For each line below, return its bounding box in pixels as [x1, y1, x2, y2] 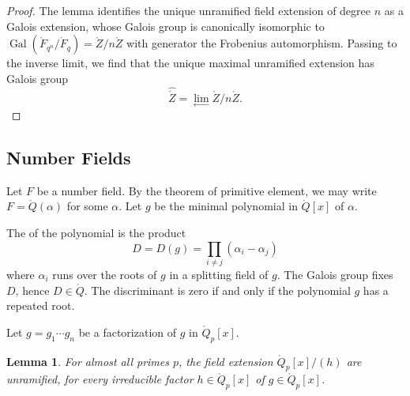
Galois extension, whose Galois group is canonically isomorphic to [6, 17, 325, 34]
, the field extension [179, 353, 273, 369]
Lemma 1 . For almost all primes [6, 353, 169, 369]
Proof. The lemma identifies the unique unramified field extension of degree [6, 2, 371, 18]
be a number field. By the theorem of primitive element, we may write [36, 182, 377, 198]
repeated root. [6, 297, 75, 314]
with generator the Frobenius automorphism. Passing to [126, 35, 397, 51]
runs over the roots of [52, 266, 157, 282]
